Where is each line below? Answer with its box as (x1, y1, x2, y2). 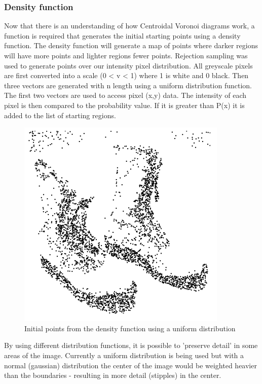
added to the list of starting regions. (4, 110, 116, 120)
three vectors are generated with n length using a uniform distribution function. (4, 80, 252, 90)
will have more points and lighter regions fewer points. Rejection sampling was (4, 50, 248, 60)
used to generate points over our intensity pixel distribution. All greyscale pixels (4, 60, 253, 71)
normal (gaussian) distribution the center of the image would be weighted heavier (4, 360, 257, 370)
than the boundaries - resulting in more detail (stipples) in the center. (4, 370, 221, 380)
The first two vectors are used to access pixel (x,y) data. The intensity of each (4, 90, 247, 100)
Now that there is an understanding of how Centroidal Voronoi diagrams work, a (4, 20, 255, 31)
